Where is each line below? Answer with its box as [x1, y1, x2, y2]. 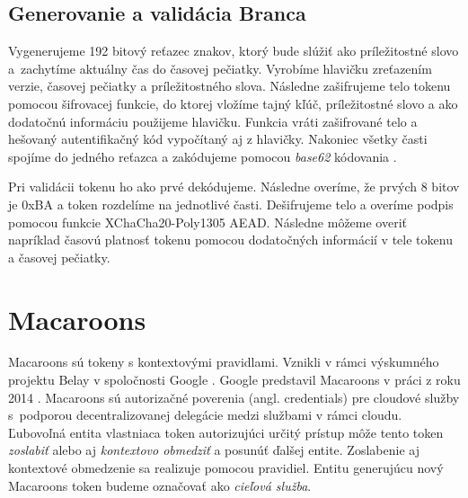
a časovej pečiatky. [8, 247, 110, 266]
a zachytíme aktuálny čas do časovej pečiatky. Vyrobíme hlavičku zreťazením [8, 58, 432, 77]
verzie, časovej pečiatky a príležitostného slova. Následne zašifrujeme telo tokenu [8, 76, 451, 95]
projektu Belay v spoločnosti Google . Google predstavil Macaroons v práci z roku [8, 370, 461, 389]
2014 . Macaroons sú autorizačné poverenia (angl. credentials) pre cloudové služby [8, 387, 460, 406]
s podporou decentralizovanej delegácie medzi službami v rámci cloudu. [8, 405, 402, 424]
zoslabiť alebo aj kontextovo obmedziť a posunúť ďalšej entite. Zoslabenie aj [8, 440, 419, 459]
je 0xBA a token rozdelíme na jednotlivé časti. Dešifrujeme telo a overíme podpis [8, 194, 454, 213]
